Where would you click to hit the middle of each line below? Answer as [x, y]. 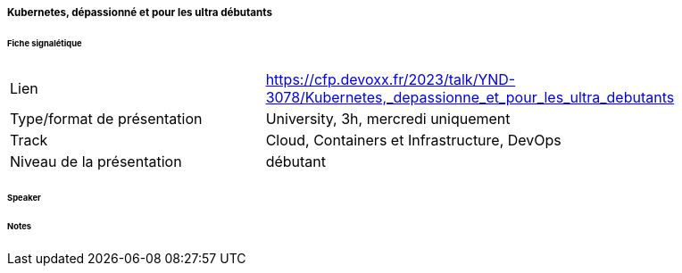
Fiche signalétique [45, 43]
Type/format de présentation [106, 118]
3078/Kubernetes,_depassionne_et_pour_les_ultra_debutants [470, 97]
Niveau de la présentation [96, 161]
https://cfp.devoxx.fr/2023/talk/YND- [391, 79]
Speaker [24, 197]
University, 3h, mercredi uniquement [388, 118]
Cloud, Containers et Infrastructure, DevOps [413, 140]
